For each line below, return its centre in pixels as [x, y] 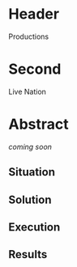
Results [28, 254]
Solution [30, 199]
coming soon [30, 146]
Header [34, 14]
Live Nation [28, 91]
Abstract [38, 124]
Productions [29, 36]
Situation [32, 172]
